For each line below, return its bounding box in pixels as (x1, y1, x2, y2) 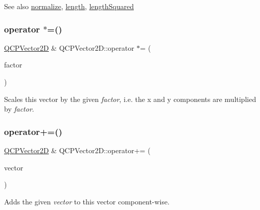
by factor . (4, 103, 34, 114)
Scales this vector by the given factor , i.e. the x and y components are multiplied (4, 93, 256, 104)
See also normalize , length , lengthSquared (4, 1, 134, 11)
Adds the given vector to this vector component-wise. (4, 196, 170, 206)
